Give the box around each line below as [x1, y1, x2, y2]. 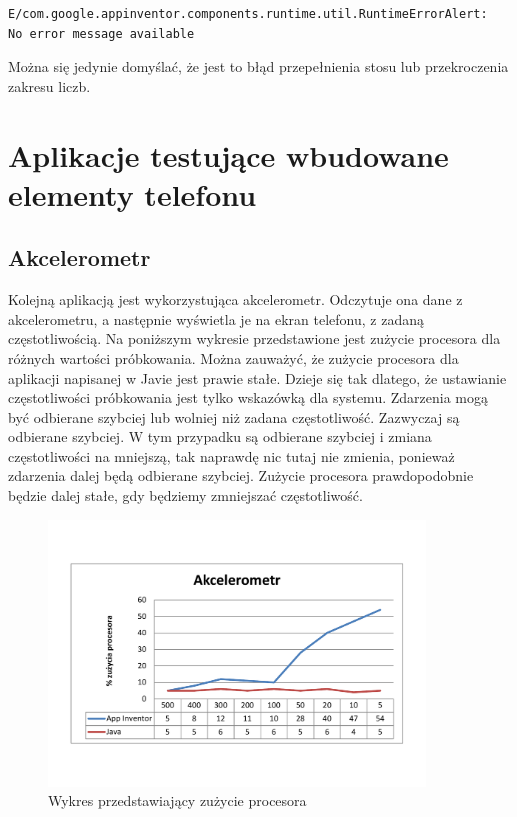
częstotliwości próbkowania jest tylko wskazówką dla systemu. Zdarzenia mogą [8, 387, 488, 408]
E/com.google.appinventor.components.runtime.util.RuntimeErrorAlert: [8, 7, 488, 21]
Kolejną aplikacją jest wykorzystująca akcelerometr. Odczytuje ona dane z [8, 289, 463, 310]
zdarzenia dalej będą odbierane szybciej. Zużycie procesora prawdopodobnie [8, 465, 474, 486]
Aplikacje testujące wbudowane [8, 134, 449, 175]
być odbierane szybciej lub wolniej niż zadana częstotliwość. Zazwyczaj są [8, 406, 460, 427]
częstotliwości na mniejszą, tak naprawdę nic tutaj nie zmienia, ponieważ [8, 445, 455, 466]
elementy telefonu [8, 173, 257, 214]
